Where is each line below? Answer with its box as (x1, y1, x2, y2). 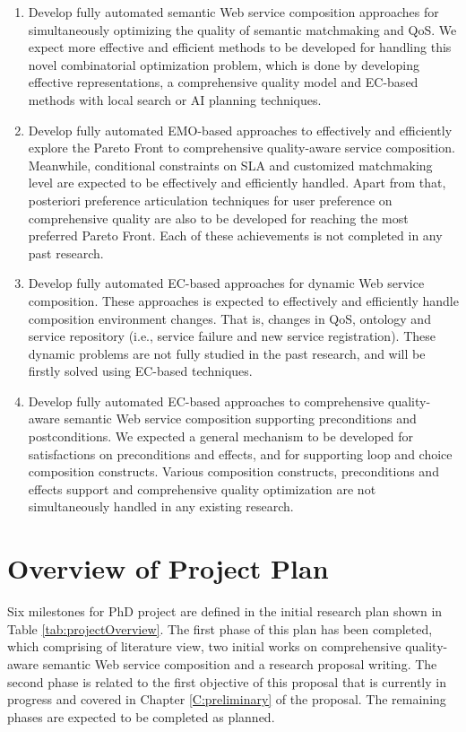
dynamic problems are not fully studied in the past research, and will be (28, 344, 426, 362)
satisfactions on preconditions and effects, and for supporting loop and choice (28, 444, 453, 463)
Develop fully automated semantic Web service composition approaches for (28, 3, 439, 21)
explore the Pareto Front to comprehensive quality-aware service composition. (28, 138, 455, 157)
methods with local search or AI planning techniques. (28, 90, 322, 109)
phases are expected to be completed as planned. (7, 707, 275, 726)
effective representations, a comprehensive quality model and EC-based (28, 73, 419, 91)
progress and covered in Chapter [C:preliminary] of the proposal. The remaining (7, 690, 446, 709)
